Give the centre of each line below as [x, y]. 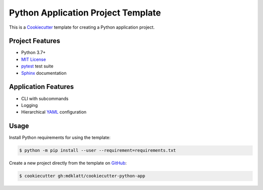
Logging [29, 105]
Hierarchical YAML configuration [54, 112]
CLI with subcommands [45, 98]
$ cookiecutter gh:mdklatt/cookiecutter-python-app [82, 176]
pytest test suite [37, 66]
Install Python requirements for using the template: [60, 138]
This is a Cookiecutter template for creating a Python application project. [82, 27]
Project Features [35, 41]
